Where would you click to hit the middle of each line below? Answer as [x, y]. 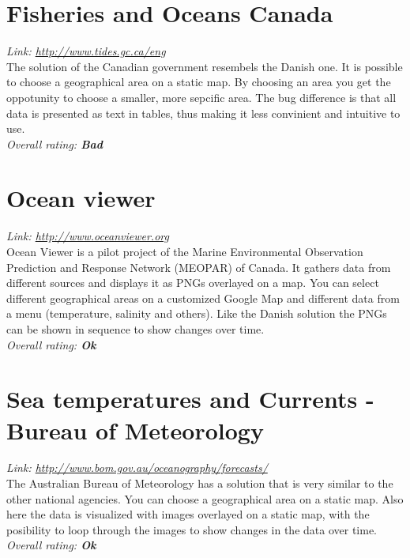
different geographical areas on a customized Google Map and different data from [203, 298]
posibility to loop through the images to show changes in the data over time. [192, 529]
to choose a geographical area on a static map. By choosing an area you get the [199, 82]
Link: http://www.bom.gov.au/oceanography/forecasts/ [137, 468]
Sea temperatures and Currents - [190, 399]
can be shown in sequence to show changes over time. [135, 328]
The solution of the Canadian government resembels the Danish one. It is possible [205, 66]
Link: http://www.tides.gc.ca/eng [86, 51]
